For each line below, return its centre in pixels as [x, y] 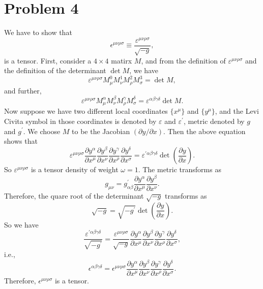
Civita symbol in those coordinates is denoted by [80, 121]
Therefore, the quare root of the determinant [74, 195]
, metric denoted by [214, 121]
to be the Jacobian [101, 131]
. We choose [42, 131]
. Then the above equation [204, 131]
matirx [122, 60]
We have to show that [38, 32]
